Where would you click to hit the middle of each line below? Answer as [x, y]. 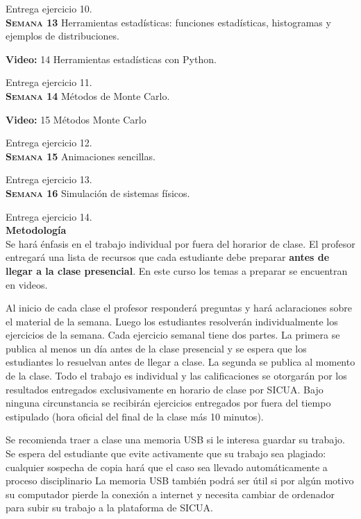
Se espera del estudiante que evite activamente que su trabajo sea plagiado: [166, 453]
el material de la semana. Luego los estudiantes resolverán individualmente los [172, 321]
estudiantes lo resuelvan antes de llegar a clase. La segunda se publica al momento [180, 362]
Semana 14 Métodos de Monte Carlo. [88, 95]
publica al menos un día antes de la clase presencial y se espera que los [156, 348]
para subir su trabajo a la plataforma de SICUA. [110, 508]
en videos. [27, 284]
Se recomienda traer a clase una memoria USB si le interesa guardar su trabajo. [175, 440]
